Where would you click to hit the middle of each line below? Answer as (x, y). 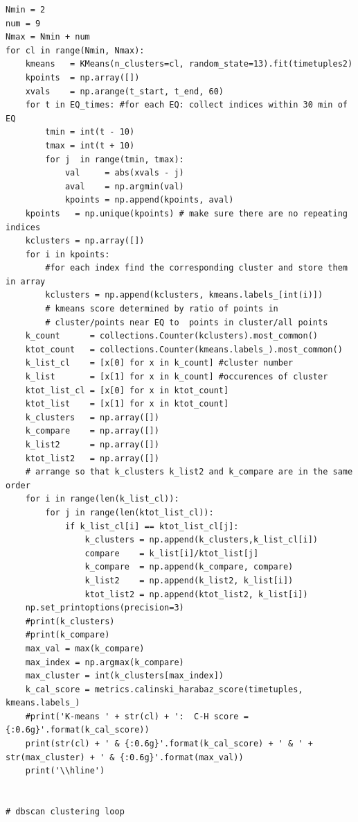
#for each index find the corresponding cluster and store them (196, 268)
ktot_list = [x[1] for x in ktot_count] (127, 404)
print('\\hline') (65, 771)
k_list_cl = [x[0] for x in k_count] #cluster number (159, 363)
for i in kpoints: (68, 254)
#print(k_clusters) (70, 621)
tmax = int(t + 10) (90, 145)
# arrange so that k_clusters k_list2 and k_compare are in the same (189, 472)
